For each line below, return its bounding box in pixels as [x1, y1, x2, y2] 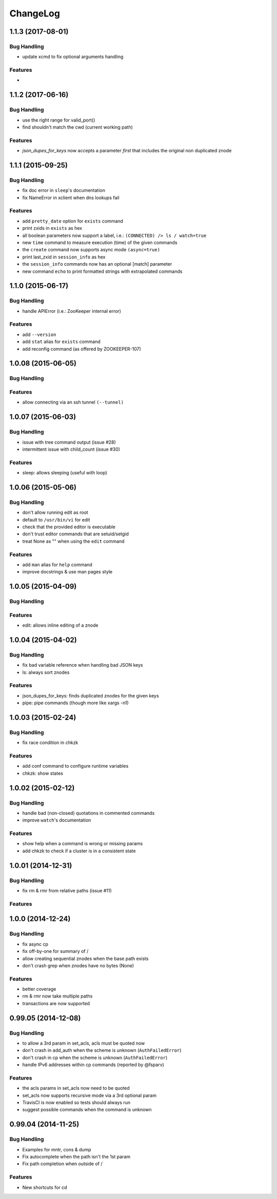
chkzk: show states [22, 770, 64, 776]
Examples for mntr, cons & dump [22, 1146, 92, 1152]
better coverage [22, 986, 56, 992]
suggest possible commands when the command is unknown [22, 1107, 152, 1113]
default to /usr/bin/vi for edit [22, 516, 90, 523]
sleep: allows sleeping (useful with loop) [22, 470, 108, 476]
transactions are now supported [22, 1000, 90, 1006]
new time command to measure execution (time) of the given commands [22, 239, 177, 246]
